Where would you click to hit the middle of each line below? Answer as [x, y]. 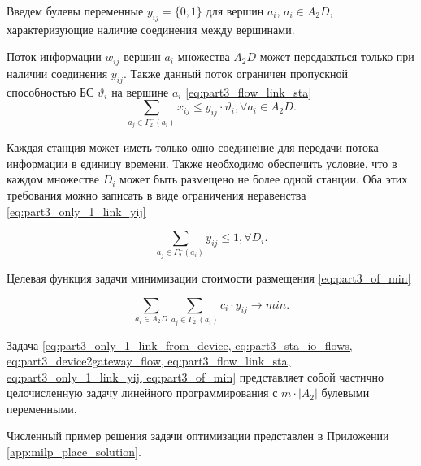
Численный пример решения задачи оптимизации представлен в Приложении [198, 436]
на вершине [140, 91]
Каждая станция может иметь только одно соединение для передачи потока [193, 147]
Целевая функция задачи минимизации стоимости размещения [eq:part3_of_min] [209, 278]
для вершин [235, 11]
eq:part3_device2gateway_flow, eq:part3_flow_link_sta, [149, 361]
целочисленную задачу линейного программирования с [142, 393]
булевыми [345, 393]
